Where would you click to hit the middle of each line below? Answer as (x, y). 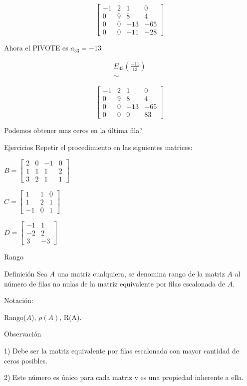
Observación (23, 334)
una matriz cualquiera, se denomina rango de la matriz (141, 273)
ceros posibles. (26, 360)
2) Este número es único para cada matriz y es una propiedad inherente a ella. (124, 377)
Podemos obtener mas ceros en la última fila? (73, 130)
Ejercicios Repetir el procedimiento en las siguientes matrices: (98, 147)
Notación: (19, 300)
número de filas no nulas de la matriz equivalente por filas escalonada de (115, 283)
